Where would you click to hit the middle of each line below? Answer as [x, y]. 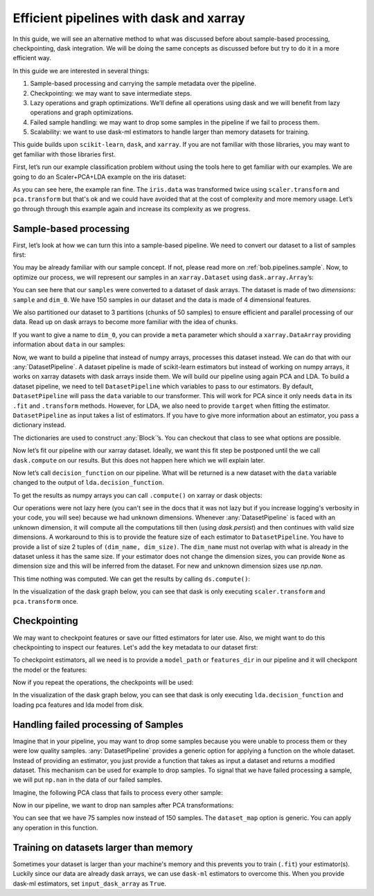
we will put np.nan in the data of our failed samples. [88, 780]
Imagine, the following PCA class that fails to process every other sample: [118, 792]
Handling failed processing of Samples [98, 725]
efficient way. [32, 58]
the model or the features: [50, 670]
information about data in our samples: [69, 344]
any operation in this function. [55, 827]
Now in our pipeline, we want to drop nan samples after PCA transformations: [123, 805]
